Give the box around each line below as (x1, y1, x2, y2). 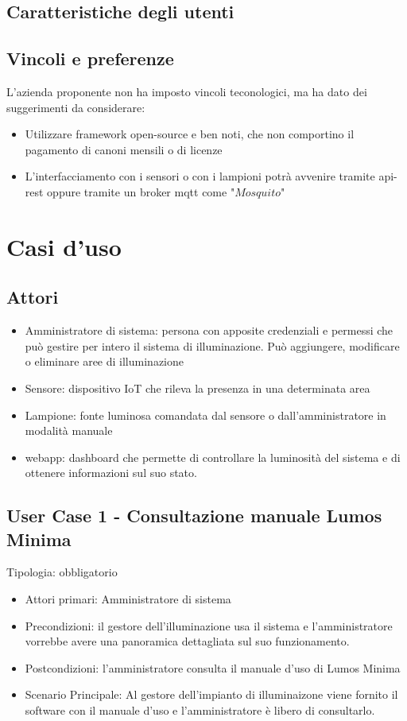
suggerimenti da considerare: (6, 99, 145, 115)
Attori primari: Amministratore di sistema (25, 591, 231, 607)
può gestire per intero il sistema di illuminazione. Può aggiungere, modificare (25, 337, 400, 354)
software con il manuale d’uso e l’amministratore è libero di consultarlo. (25, 702, 375, 719)
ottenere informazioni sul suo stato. (25, 464, 197, 481)
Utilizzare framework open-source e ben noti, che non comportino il (25, 126, 355, 142)
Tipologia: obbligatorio (6, 564, 118, 580)
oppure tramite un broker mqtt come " (47, 183, 235, 200)
